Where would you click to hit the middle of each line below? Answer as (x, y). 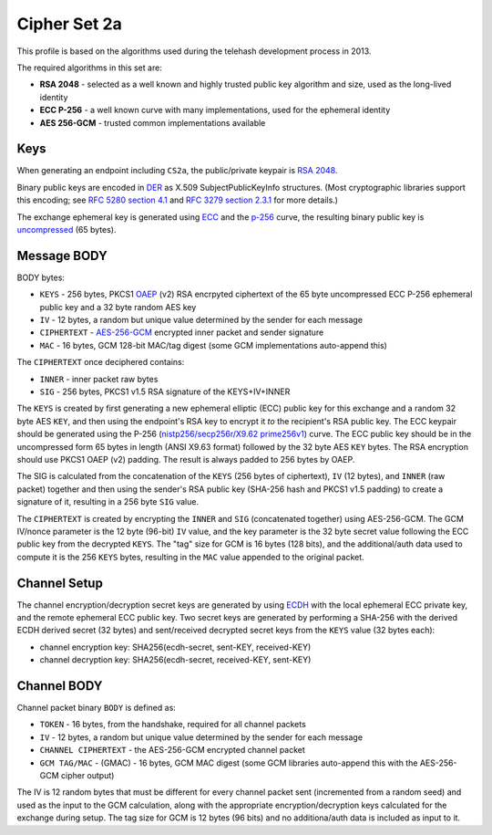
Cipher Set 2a (69, 24)
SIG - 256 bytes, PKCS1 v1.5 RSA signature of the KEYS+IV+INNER (165, 391)
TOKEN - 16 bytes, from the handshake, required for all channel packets (173, 725)
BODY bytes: (41, 277)
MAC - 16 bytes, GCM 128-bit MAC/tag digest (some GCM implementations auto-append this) (213, 345)
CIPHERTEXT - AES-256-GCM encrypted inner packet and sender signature (182, 332)
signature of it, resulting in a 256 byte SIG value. (108, 502)
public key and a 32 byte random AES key (118, 307)
